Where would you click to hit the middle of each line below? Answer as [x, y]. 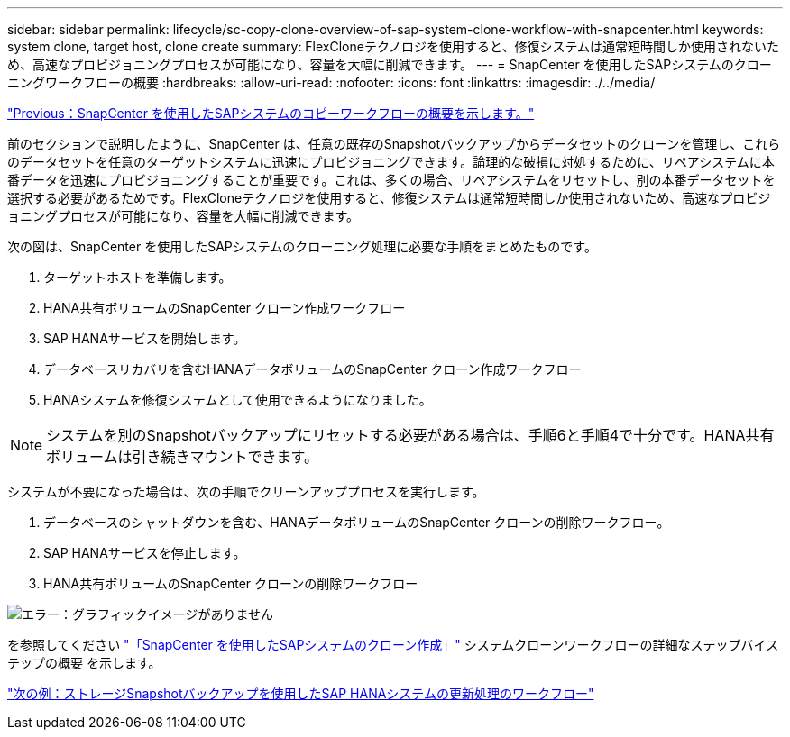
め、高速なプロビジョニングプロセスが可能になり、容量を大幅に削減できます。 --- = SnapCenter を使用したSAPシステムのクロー [390, 64]
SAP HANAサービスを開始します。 [145, 338]
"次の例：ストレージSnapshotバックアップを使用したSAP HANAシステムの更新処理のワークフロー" [301, 693]
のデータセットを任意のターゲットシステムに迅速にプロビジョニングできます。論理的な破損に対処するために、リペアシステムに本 [391, 162]
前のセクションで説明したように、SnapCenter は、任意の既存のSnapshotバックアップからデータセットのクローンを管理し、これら [394, 144]
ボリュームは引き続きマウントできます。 [182, 457]
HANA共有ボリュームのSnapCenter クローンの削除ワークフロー [231, 583]
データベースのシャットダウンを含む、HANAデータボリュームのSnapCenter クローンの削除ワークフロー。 [357, 522]
